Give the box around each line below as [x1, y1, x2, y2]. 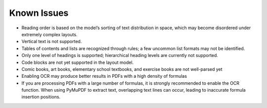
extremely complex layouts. [21, 31, 78, 37]
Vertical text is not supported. [21, 39, 82, 45]
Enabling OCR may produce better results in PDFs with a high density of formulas [21, 73, 187, 79]
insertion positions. [21, 94, 61, 100]
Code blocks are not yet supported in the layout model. [21, 59, 134, 65]
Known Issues [9, 7, 69, 18]
